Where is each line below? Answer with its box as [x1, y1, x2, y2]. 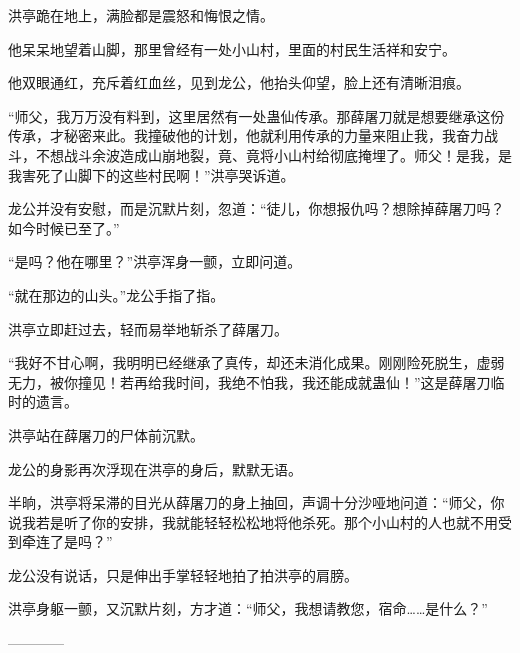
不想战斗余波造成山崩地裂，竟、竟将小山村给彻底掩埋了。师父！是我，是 [35, 144, 512, 165]
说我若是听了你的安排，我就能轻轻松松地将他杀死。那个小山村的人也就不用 [8, 511, 498, 532]
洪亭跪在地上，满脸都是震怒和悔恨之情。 [8, 5, 274, 25]
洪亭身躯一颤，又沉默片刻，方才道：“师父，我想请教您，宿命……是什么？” [8, 598, 488, 619]
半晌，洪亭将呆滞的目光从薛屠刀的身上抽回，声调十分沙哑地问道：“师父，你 [8, 492, 505, 513]
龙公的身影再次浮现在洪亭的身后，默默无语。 [8, 458, 302, 479]
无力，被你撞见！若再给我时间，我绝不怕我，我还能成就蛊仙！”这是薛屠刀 [8, 371, 491, 392]
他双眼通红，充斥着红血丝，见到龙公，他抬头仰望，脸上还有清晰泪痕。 [8, 72, 470, 93]
